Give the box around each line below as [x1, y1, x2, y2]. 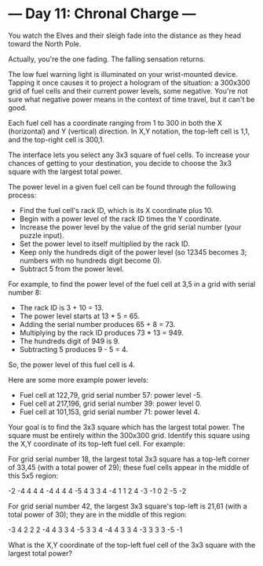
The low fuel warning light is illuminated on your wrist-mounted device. [8, 69, 238, 79]
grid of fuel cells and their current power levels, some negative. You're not [8, 86, 249, 95]
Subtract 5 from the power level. [19, 264, 124, 274]
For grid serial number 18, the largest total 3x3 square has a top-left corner [8, 454, 250, 464]
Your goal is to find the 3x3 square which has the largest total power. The [8, 422, 245, 432]
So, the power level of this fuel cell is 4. [8, 359, 136, 369]
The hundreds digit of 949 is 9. [19, 336, 120, 346]
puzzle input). [19, 230, 64, 240]
